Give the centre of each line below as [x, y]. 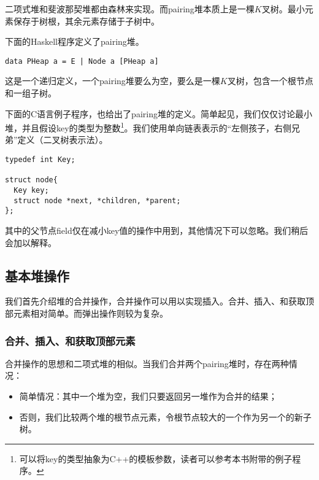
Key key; [31, 191]
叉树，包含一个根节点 [270, 81]
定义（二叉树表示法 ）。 [63, 140]
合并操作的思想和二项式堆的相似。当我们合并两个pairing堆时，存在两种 [147, 363]
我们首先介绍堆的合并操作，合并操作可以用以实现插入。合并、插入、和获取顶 [159, 301]
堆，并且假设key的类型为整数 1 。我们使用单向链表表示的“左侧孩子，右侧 [148, 127]
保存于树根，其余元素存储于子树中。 [86, 21]
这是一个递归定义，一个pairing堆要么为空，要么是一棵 [113, 81]
